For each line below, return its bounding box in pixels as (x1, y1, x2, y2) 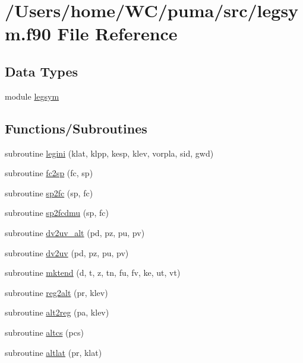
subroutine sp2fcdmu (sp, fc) (5, 206, 109, 219)
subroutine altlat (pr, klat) (5, 346, 102, 358)
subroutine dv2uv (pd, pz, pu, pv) (5, 246, 129, 259)
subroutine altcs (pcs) (5, 326, 84, 338)
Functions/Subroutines (5, 119, 147, 137)
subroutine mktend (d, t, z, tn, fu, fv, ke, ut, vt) (5, 266, 181, 279)
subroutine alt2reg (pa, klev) (5, 306, 109, 319)
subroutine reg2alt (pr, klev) (5, 286, 108, 298)
